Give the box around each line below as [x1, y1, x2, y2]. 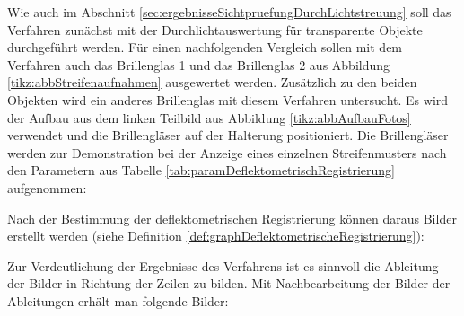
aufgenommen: [7, 178, 87, 197]
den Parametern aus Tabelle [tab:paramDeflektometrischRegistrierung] [7, 161, 395, 180]
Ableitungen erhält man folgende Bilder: [7, 291, 229, 310]
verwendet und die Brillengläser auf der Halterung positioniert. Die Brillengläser [7, 126, 449, 145]
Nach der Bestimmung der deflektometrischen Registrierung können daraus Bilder [7, 208, 457, 227]
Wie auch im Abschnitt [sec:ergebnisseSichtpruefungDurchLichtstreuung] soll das [7, 3, 451, 21]
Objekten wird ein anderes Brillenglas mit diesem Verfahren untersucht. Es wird [7, 90, 449, 109]
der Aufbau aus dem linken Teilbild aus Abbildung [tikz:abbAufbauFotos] [7, 108, 411, 127]
